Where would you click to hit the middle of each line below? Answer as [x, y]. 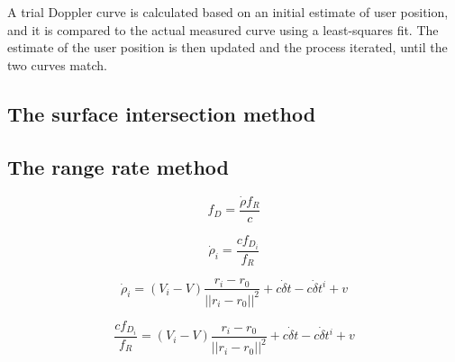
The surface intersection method [162, 113]
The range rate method [118, 166]
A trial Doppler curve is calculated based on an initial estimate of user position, [228, 12]
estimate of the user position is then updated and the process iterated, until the [227, 47]
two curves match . [57, 64]
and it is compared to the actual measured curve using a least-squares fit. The [223, 29]
